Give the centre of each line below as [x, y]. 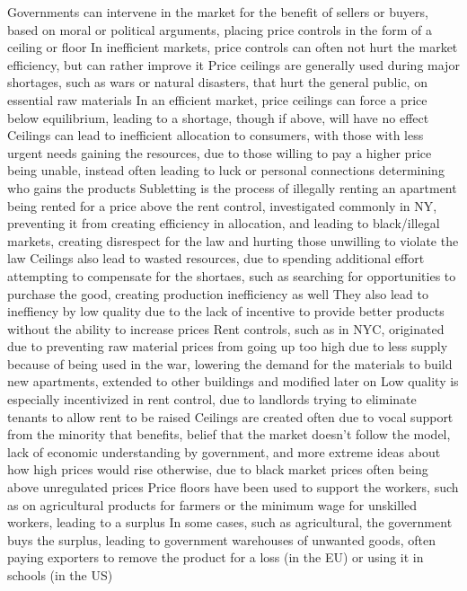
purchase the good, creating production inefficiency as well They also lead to [218, 293]
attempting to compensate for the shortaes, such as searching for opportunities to [232, 275]
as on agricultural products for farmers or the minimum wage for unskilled [212, 504]
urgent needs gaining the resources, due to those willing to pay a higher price [220, 152]
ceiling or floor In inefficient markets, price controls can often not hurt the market [233, 47]
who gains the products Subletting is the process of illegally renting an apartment [232, 187]
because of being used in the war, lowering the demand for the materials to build [230, 363]
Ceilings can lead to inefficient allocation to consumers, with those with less [216, 135]
